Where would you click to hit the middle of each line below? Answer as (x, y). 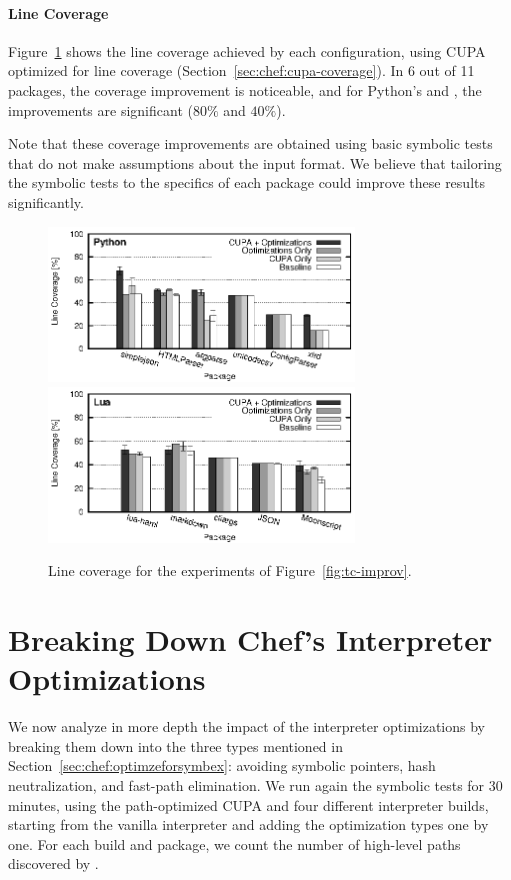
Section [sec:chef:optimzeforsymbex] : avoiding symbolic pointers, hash (222, 765)
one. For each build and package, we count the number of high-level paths (234, 843)
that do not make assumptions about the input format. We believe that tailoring (255, 162)
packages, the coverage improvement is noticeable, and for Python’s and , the (245, 89)
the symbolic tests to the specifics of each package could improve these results (246, 182)
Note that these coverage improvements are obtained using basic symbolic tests (250, 143)
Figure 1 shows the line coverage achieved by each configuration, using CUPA (247, 50)
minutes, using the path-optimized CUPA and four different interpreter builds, (248, 804)
